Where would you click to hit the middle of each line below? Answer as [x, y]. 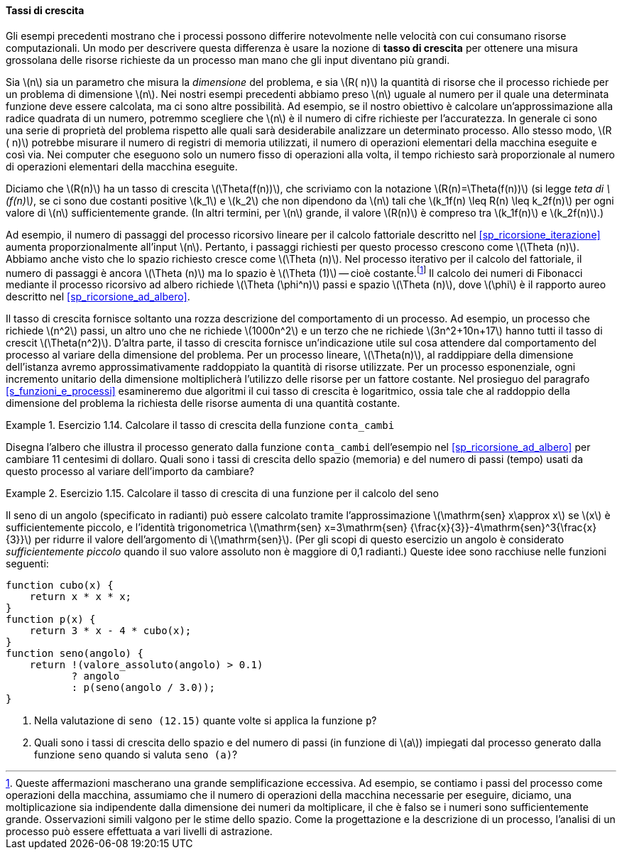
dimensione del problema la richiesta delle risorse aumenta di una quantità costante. [203, 403]
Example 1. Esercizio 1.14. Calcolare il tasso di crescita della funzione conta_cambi [200, 425]
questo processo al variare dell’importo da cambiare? [130, 472]
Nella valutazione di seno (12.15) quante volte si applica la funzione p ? [206, 721]
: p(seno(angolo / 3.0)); [143, 688]
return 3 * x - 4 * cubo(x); [110, 631]
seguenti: [27, 564]
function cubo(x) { [60, 586]
